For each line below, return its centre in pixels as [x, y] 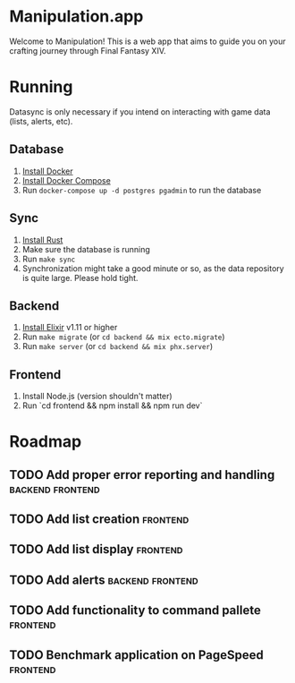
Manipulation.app [76, 17]
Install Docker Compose [67, 180]
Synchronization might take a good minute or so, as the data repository [153, 268]
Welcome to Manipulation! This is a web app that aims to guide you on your [147, 41]
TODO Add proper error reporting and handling [142, 475]
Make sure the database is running [86, 249]
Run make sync [49, 259]
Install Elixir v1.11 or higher [70, 328]
